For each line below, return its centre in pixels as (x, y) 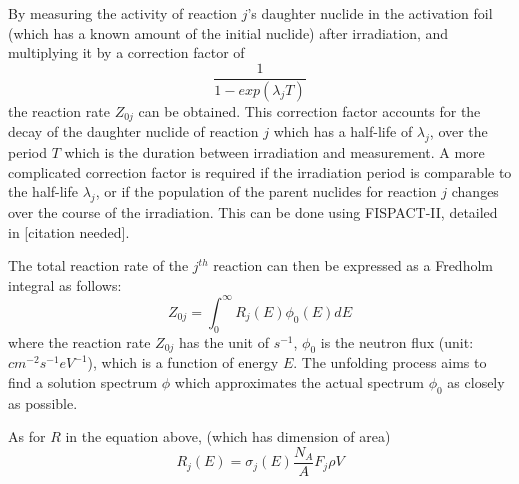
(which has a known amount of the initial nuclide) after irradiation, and (228, 32)
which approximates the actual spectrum (299, 381)
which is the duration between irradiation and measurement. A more (274, 151)
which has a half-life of (343, 131)
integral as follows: (65, 284)
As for (27, 436)
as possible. (43, 402)
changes (475, 191)
